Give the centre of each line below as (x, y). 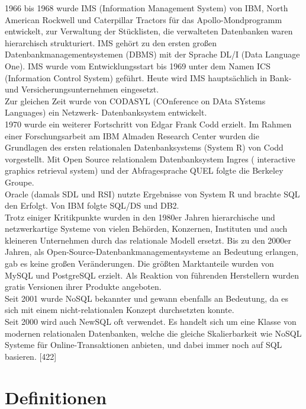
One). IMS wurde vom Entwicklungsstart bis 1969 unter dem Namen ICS (138, 65)
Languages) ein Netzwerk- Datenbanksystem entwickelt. (106, 112)
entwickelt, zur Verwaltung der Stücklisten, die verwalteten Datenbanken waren (149, 31)
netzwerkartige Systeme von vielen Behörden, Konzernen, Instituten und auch (146, 229)
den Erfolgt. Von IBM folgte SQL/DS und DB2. (92, 205)
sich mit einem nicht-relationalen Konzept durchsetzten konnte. (120, 310)
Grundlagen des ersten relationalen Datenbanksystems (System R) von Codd (144, 147)
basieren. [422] (31, 356)
